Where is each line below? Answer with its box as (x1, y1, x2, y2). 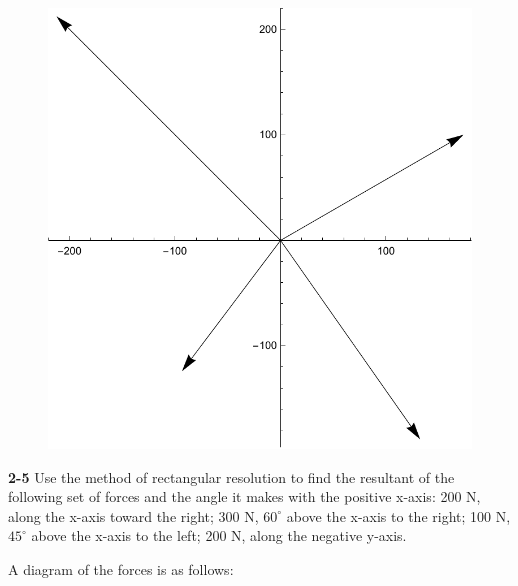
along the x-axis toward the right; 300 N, (8, 505, 259, 526)
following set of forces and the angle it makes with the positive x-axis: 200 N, (8, 486, 481, 507)
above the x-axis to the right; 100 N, (286, 505, 511, 526)
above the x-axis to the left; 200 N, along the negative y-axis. (31, 525, 407, 546)
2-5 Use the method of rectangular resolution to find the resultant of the (8, 466, 455, 487)
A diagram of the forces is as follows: (8, 558, 234, 579)
